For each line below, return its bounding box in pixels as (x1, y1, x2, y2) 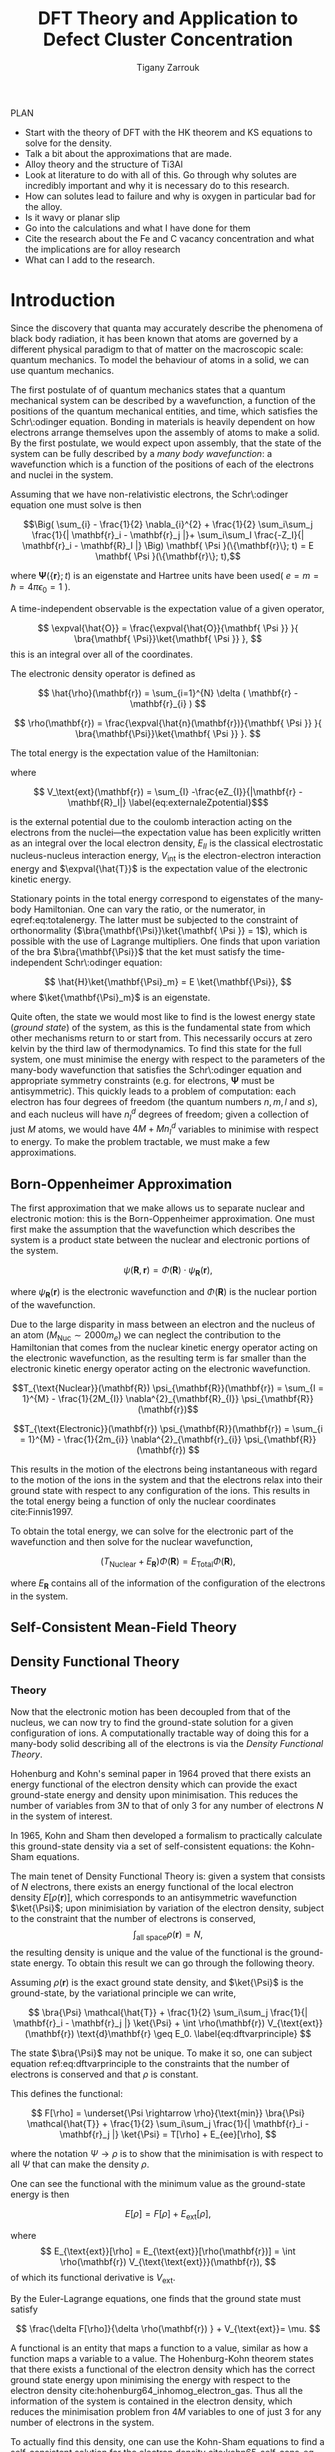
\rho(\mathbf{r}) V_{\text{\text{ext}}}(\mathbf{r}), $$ (59, 2255, 277, 2267)
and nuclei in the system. (10, 468, 114, 481)
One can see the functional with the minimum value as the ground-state (10, 2177, 306, 2189)
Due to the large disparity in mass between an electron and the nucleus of (10, 1318, 316, 1330)
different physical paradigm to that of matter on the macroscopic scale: (10, 343, 304, 355)
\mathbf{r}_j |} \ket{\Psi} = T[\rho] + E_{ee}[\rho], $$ (59, 2128, 277, 2140)
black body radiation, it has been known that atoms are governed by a (10, 332, 299, 344)
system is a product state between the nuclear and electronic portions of (10, 1233, 311, 1246)
